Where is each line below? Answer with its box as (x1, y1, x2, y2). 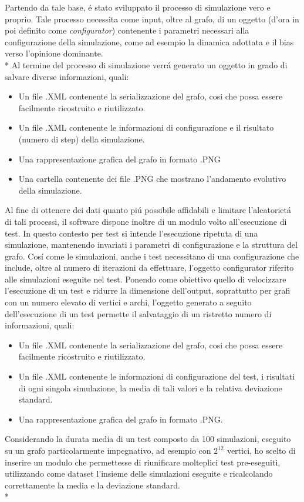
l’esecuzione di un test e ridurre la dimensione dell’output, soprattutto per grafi (5, 284, 291, 297)
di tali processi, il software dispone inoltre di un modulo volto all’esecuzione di (5, 215, 287, 227)
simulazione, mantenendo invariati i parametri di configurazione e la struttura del (5, 238, 298, 251)
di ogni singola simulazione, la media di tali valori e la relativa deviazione (18, 381, 282, 394)
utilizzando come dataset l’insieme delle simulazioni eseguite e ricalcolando (5, 467, 273, 480)
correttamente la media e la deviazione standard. (5, 478, 180, 491)
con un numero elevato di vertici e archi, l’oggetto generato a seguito (5, 296, 252, 308)
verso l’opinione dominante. (5, 47, 103, 59)
